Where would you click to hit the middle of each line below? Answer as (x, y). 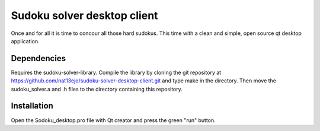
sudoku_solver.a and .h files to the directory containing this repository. (97, 89)
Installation (32, 106)
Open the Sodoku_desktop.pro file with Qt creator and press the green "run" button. (113, 120)
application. (25, 41)
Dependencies (39, 58)
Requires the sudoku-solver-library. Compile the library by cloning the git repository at (116, 72)
